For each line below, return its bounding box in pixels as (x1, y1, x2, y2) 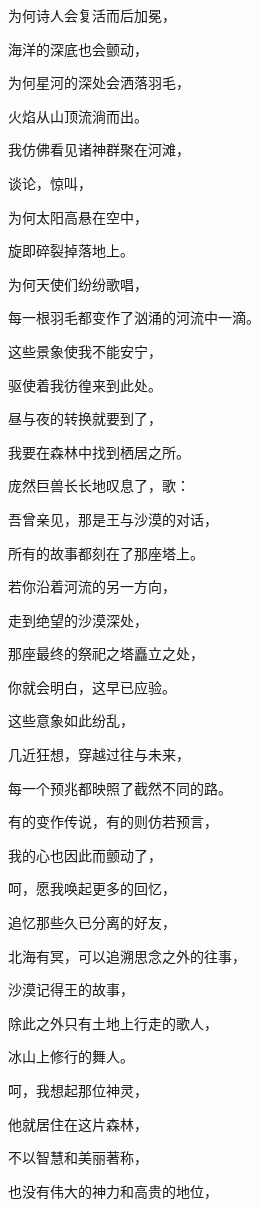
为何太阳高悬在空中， (8, 206, 148, 227)
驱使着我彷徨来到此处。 (8, 374, 162, 395)
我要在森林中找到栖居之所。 (8, 441, 190, 462)
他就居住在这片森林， (8, 1113, 148, 1134)
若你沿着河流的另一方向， (8, 576, 176, 597)
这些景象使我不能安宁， (8, 340, 162, 361)
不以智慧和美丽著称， (8, 1147, 148, 1168)
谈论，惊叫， (8, 172, 92, 193)
